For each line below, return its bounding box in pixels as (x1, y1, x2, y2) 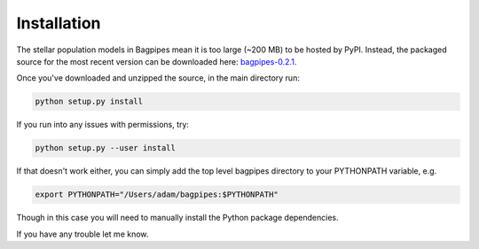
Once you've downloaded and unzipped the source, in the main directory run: (16, 73, 301, 83)
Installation (16, 13, 101, 33)
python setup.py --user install (35, 143, 177, 153)
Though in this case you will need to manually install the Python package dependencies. (16, 213, 339, 223)
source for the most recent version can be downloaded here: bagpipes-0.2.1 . (16, 56, 297, 66)
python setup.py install (35, 97, 144, 106)
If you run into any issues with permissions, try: (16, 120, 190, 130)
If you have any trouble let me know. (16, 229, 149, 239)
